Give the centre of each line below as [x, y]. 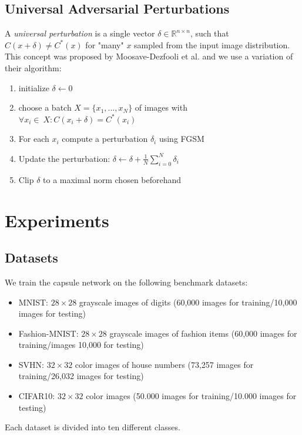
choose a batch [45, 107]
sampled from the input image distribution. [212, 44]
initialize [34, 87]
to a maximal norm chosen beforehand [112, 179]
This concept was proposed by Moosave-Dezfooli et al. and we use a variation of [149, 56]
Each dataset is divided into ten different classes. [93, 427]
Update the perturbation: [64, 158]
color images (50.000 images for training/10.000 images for [191, 396]
